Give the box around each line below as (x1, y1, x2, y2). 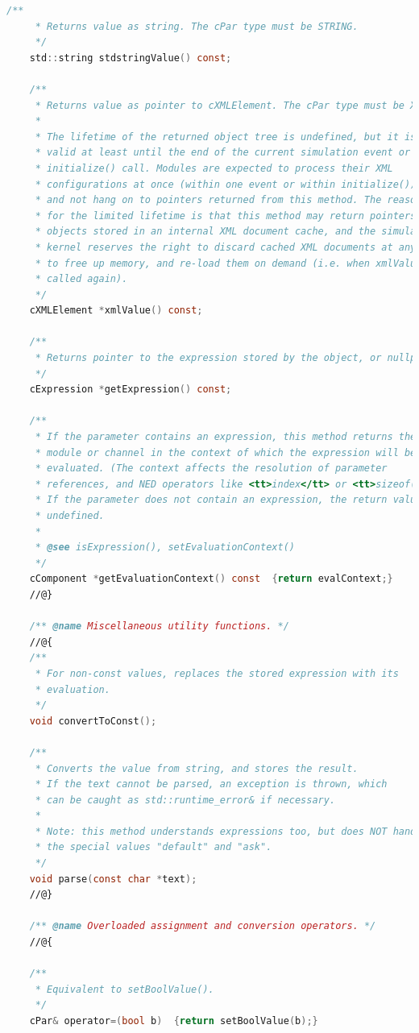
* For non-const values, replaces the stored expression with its (35, 667, 399, 679)
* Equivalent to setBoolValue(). (35, 983, 214, 995)
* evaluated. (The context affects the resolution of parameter (35, 463, 388, 475)
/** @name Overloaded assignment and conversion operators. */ (29, 920, 376, 932)
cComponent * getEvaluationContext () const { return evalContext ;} (29, 573, 393, 585)
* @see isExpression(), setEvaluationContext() (35, 541, 295, 554)
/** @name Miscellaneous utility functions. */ (29, 620, 289, 633)
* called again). (35, 273, 128, 285)
